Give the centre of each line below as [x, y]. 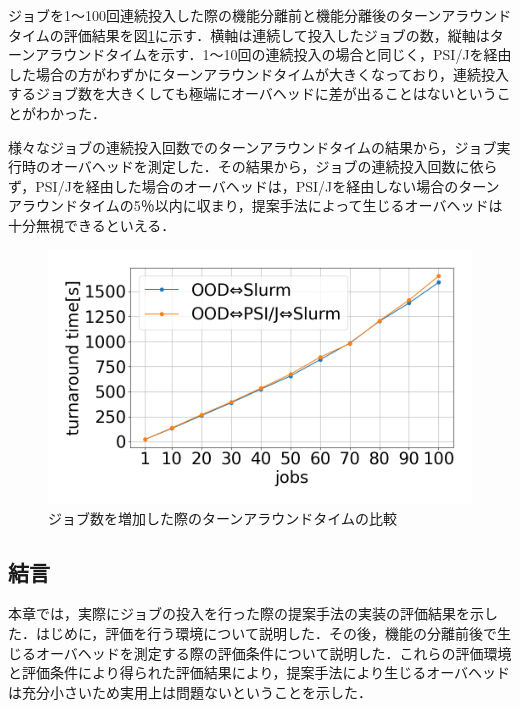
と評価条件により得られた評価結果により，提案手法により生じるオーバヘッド [259, 672]
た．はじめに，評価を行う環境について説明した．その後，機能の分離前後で [252, 632]
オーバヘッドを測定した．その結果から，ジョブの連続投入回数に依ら [273, 166]
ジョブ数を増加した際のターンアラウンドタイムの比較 [223, 517]
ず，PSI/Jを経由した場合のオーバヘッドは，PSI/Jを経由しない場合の [233, 185]
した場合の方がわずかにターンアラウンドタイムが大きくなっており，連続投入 [258, 73]
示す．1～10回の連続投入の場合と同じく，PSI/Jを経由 [336, 54]
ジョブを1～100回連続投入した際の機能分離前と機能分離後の [204, 15]
